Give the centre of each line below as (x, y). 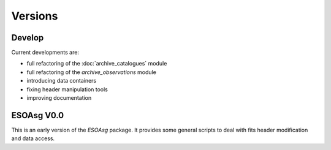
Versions (35, 16)
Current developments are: (45, 53)
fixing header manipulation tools (67, 89)
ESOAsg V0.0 (38, 115)
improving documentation (59, 98)
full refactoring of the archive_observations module (91, 72)
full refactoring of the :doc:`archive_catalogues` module (97, 64)
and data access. (33, 138)
